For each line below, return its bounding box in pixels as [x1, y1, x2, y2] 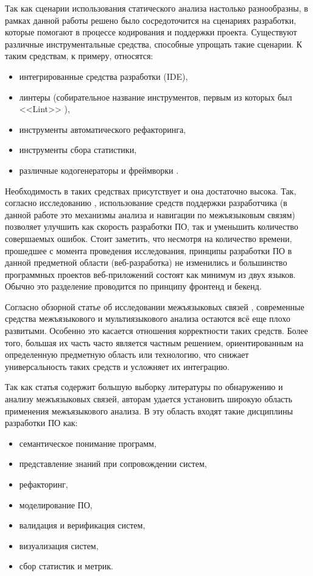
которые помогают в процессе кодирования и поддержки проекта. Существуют [5, 26, 297, 38]
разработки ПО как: [5, 416, 78, 429]
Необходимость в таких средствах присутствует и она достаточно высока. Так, [5, 184, 297, 197]
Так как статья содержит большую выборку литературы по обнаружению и [5, 380, 283, 393]
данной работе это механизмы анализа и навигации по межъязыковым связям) [5, 208, 295, 221]
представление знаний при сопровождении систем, [19, 457, 207, 470]
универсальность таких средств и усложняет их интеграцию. [5, 360, 230, 372]
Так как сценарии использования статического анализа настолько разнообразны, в [5, 2, 308, 14]
